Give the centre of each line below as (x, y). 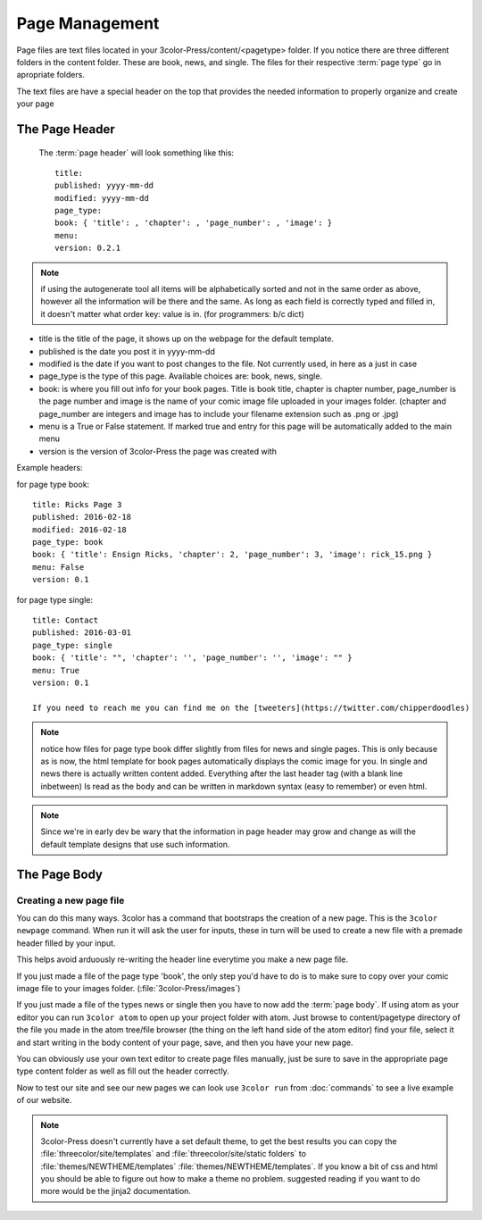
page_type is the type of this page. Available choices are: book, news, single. (181, 376)
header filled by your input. (66, 943)
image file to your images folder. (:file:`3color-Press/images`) (129, 988)
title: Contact (66, 620)
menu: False (58, 567)
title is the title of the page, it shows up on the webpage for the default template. (187, 338)
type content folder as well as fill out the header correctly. (123, 1071)
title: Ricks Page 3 (77, 504)
